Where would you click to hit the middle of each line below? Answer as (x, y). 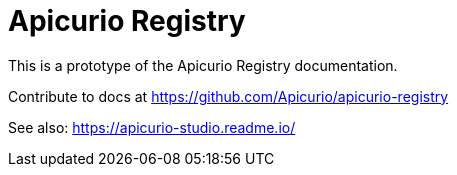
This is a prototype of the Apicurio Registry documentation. (203, 65)
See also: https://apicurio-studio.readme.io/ (152, 127)
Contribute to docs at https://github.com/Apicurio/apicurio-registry (228, 96)
